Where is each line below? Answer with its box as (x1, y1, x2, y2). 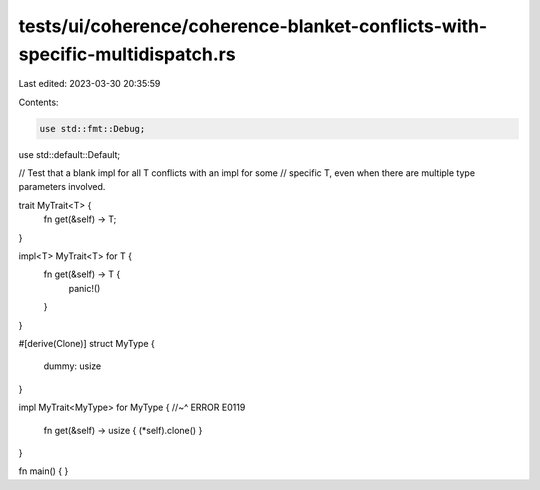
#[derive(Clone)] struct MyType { (18, 338, 155, 349)
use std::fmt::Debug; (39, 123, 146, 134)
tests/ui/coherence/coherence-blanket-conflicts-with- (18, 15, 488, 37)
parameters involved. (18, 181, 106, 193)
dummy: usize (43, 360, 102, 372)
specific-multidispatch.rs (18, 43, 236, 65)
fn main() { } (18, 465, 69, 477)
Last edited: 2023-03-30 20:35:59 (18, 78, 161, 90)
